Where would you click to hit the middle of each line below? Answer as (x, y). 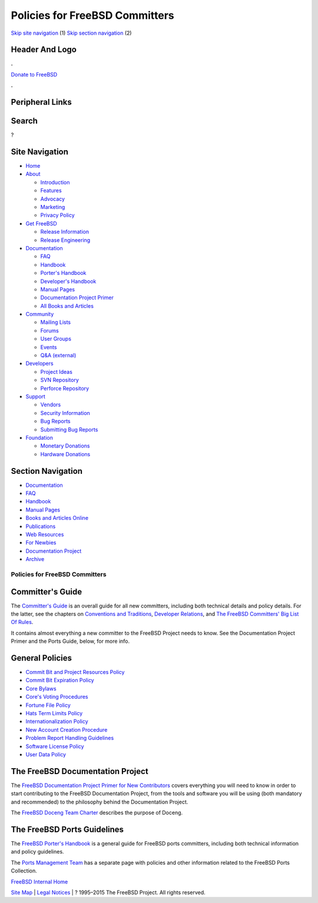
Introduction (55, 182)
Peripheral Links (41, 102)
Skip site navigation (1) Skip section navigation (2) (71, 33)
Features (51, 191)
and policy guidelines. (37, 852)
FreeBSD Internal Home (39, 882)
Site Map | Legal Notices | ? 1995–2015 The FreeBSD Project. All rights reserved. (108, 892)
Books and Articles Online (57, 518)
